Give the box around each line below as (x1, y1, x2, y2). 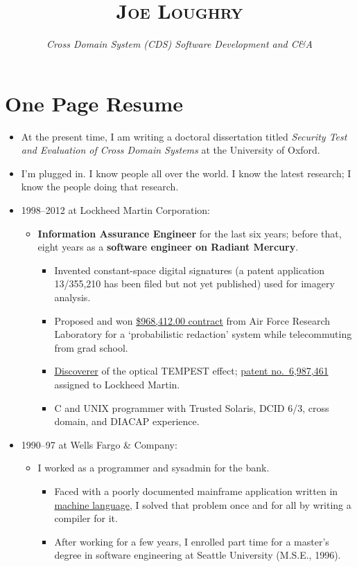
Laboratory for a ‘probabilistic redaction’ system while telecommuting (54, 327, 352, 341)
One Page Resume (5, 89, 184, 117)
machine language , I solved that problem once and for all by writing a (54, 497, 351, 512)
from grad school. (54, 340, 128, 354)
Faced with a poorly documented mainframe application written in (54, 483, 338, 498)
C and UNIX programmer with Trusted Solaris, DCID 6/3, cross (54, 400, 329, 415)
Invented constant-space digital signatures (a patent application (54, 262, 325, 277)
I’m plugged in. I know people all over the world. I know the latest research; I (21, 165, 351, 180)
